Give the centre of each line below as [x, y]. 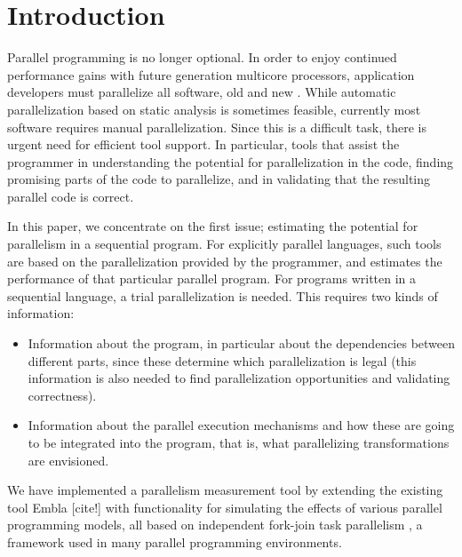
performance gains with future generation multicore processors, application [211, 74]
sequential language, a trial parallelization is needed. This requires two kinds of [223, 295]
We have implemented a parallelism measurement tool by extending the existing [225, 490]
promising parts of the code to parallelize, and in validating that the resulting [219, 179]
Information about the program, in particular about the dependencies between [242, 343]
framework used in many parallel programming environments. [175, 541]
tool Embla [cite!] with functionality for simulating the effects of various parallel [225, 507]
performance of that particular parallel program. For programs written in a [212, 278]
